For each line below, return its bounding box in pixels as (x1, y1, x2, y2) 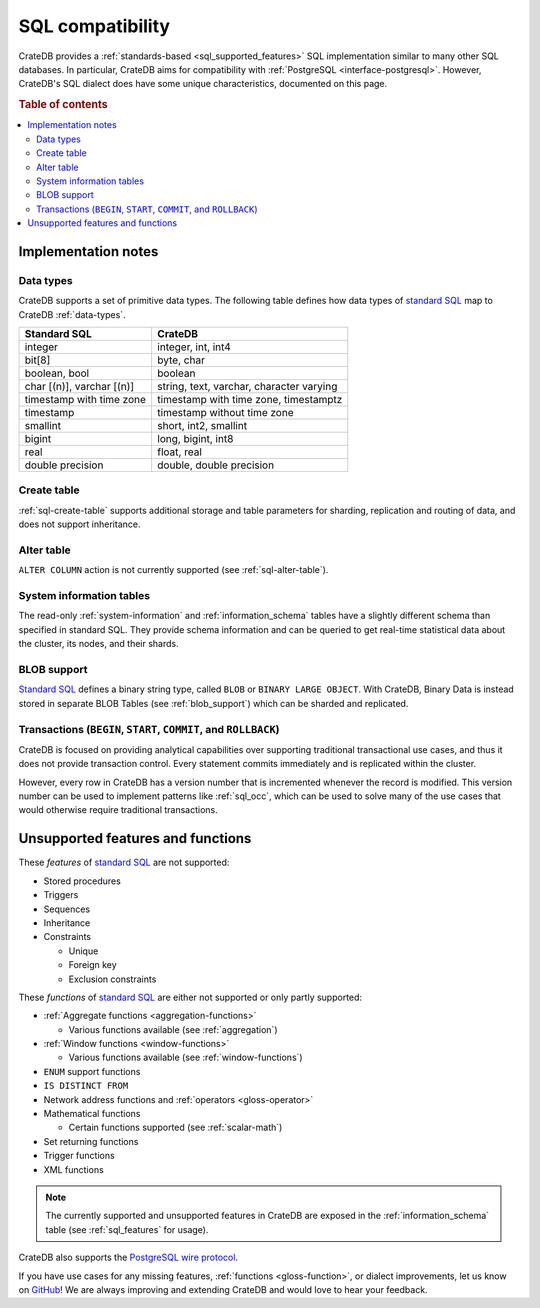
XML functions (43, 1163, 104, 1175)
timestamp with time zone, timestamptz (156, 393, 343, 407)
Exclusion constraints (68, 973, 157, 985)
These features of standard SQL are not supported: (18, 856, 230, 869)
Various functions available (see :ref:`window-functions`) (68, 1051, 304, 1064)
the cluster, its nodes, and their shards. (18, 638, 179, 650)
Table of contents (18, 98, 109, 112)
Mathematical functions (43, 1108, 141, 1120)
